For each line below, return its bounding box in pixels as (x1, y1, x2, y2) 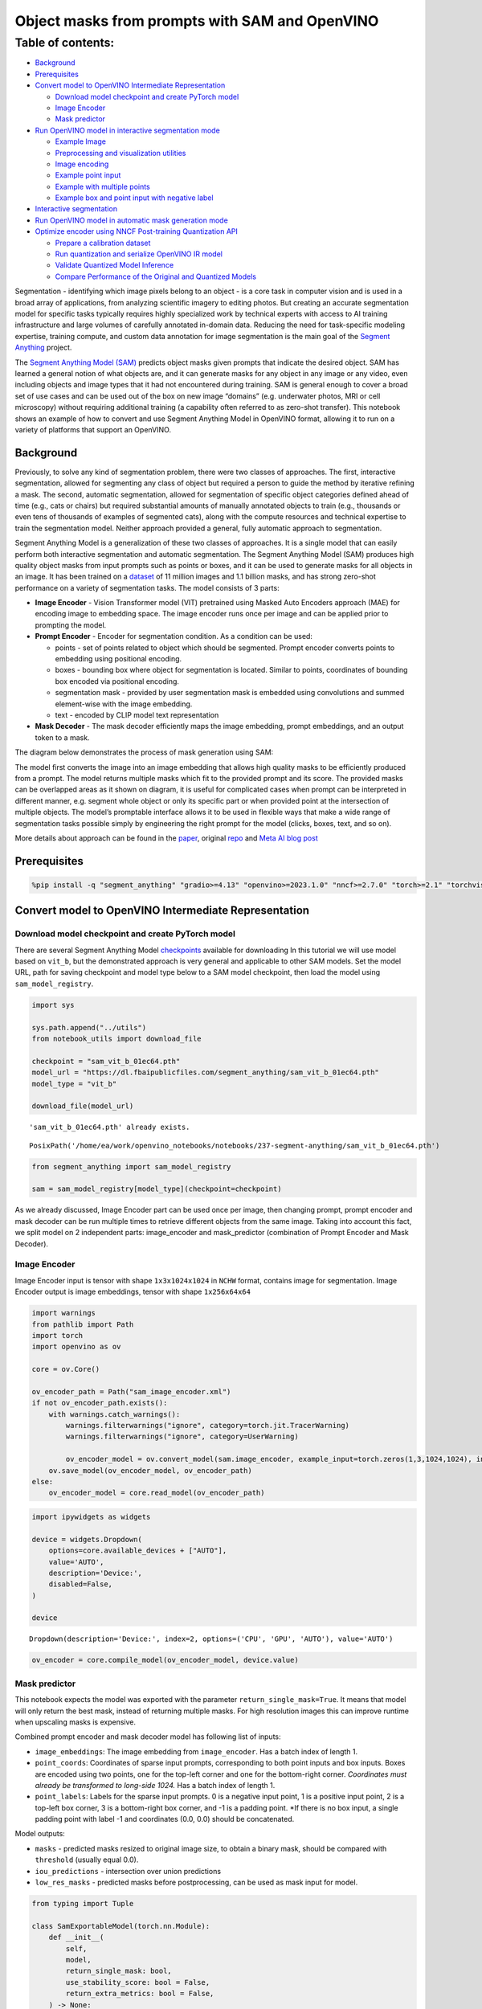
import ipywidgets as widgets (31, 1512, 151, 1521)
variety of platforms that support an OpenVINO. (14, 424, 172, 434)
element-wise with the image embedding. (55, 699, 193, 709)
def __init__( (48, 1933, 104, 1942)
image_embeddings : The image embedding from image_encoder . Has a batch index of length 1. (35, 1746, 358, 1756)
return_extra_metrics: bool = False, (65, 1989, 214, 1999)
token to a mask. (35, 732, 90, 743)
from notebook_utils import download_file (31, 1033, 202, 1043)
